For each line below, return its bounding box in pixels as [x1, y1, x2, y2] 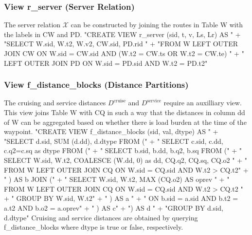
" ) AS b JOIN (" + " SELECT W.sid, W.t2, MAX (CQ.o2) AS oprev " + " [4, 174, 230, 184]
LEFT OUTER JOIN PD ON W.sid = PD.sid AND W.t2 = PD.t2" [4, 58, 208, 68]
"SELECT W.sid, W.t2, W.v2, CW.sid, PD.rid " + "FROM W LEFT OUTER [4, 39, 238, 49]
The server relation [4, 20, 61, 30]
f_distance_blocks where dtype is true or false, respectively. [4, 222, 183, 232]
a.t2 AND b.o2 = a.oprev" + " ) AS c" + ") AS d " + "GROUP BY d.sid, [4, 202, 223, 213]
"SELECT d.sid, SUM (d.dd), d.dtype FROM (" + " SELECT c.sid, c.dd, [4, 136, 223, 146]
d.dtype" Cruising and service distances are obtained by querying [4, 212, 198, 222]
